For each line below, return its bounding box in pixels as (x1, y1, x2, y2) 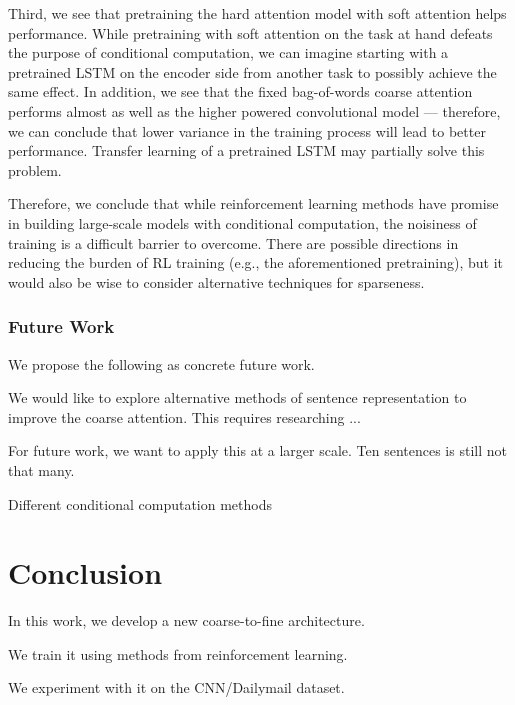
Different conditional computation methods (8, 493, 272, 514)
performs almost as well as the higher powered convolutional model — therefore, (8, 100, 501, 121)
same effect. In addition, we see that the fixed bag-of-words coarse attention (8, 81, 473, 102)
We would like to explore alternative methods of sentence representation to (8, 387, 467, 408)
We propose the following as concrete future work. (8, 353, 315, 374)
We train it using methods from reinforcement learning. (8, 643, 348, 664)
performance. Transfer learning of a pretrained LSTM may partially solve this (8, 140, 485, 161)
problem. (8, 159, 62, 180)
